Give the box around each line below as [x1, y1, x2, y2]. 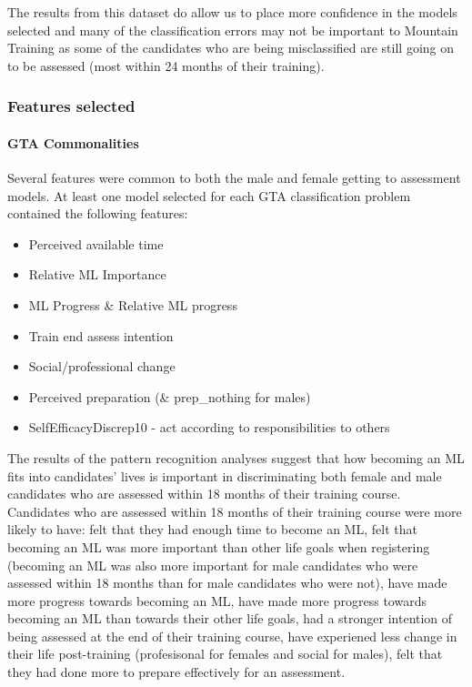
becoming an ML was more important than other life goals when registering [7, 537, 430, 556]
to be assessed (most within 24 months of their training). [7, 56, 325, 75]
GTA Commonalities [7, 133, 139, 152]
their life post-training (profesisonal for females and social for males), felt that [7, 644, 443, 663]
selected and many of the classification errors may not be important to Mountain [7, 20, 458, 39]
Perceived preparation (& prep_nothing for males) [28, 387, 311, 406]
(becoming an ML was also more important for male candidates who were [7, 555, 418, 574]
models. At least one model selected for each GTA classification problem [7, 186, 411, 205]
